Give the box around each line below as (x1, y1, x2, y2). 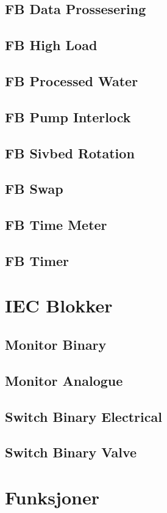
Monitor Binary (5, 335, 107, 354)
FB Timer (5, 251, 69, 270)
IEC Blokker (5, 293, 113, 318)
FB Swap (5, 179, 63, 198)
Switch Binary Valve (5, 443, 137, 462)
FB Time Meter (5, 215, 107, 234)
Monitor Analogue (5, 371, 123, 389)
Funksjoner (5, 484, 99, 509)
